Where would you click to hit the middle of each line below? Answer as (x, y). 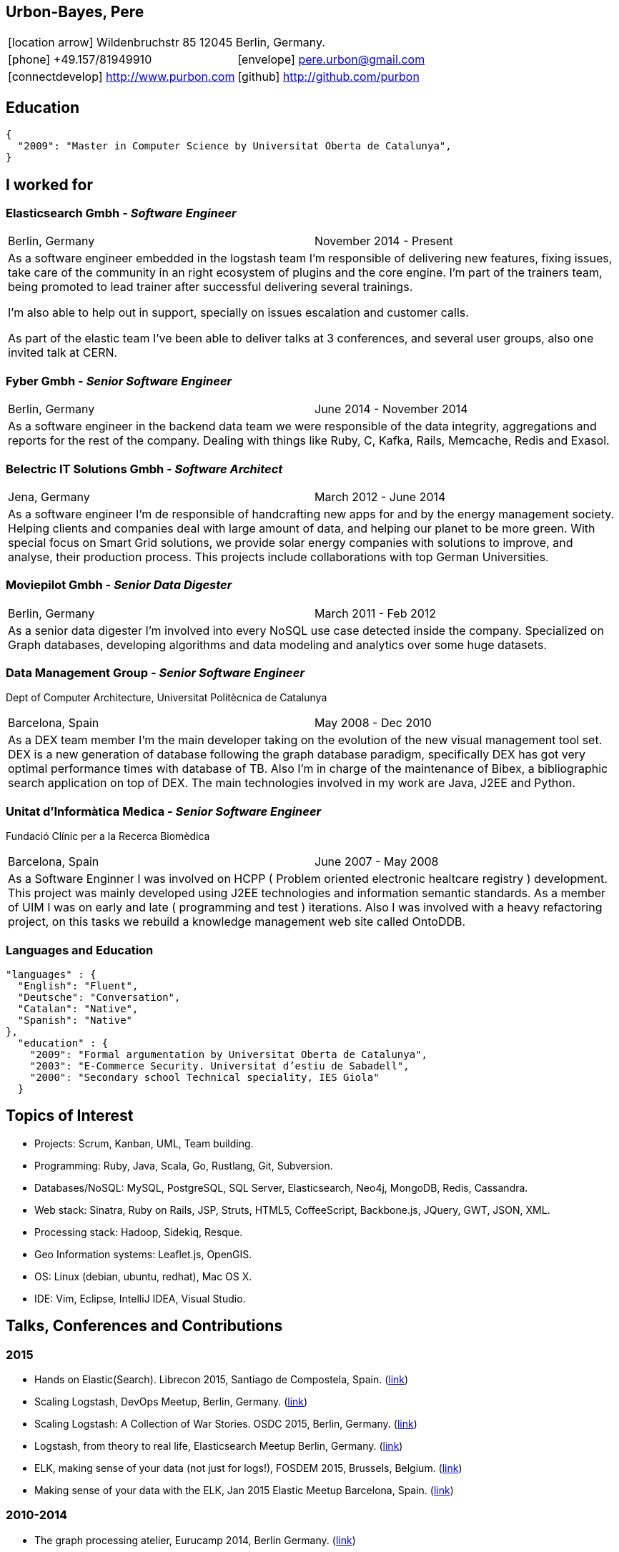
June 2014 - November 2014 (391, 409)
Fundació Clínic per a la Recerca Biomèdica (108, 836)
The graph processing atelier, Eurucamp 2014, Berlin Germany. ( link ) (195, 1540)
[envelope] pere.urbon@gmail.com (331, 60)
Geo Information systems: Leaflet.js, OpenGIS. (143, 1254)
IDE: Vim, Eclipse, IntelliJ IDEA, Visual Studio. (140, 1298)
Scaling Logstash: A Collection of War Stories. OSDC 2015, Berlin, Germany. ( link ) (226, 1424)
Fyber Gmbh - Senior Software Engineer (119, 381)
